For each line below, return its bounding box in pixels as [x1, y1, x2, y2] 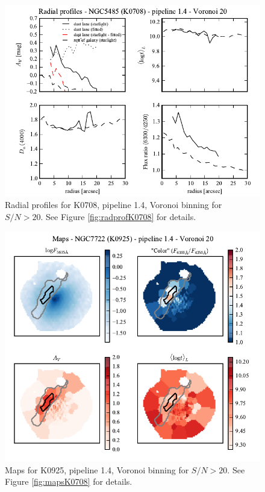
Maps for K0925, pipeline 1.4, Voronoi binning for [5, 463, 189, 476]
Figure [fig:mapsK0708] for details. [5, 475, 132, 488]
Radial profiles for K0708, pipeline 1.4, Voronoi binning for [5, 198, 222, 211]
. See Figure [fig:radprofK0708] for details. [40, 210, 196, 223]
